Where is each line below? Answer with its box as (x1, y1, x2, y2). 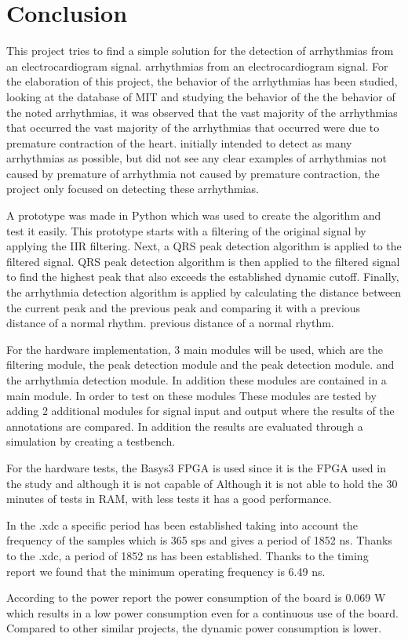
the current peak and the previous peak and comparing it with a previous (6, 299, 361, 315)
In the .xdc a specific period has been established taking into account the (6, 516, 358, 533)
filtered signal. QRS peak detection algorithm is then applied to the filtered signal (6, 253, 400, 269)
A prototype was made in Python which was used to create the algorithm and (6, 207, 381, 224)
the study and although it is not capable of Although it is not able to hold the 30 (6, 475, 398, 491)
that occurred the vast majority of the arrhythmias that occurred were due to (6, 119, 380, 136)
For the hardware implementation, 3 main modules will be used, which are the (6, 341, 384, 357)
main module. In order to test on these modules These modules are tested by (6, 387, 377, 403)
